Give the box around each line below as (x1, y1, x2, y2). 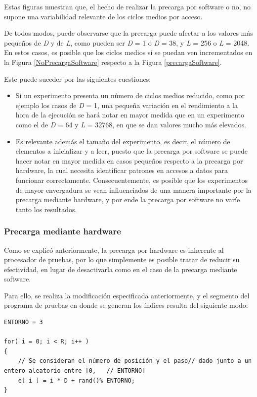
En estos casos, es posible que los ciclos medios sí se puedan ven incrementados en (4, 47, 253, 57)
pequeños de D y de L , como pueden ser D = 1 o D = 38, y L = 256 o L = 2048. (4, 37, 250, 48)
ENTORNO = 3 (4, 319, 43, 326)
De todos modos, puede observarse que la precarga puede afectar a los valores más (4, 28, 253, 38)
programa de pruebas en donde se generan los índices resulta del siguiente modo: (4, 300, 248, 310)
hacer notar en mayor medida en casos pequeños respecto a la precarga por (15, 155, 243, 166)
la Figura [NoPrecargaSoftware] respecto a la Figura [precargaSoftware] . (4, 57, 222, 67)
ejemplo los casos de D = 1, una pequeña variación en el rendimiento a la (15, 100, 238, 110)
